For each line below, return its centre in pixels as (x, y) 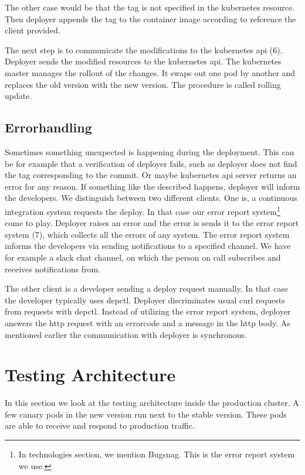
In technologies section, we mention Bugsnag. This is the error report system (157, 454)
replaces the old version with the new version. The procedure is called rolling (143, 84)
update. (18, 96)
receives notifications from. (53, 269)
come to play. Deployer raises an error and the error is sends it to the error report (152, 223)
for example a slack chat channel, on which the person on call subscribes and (143, 257)
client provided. (33, 30)
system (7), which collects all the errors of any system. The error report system (147, 234)
